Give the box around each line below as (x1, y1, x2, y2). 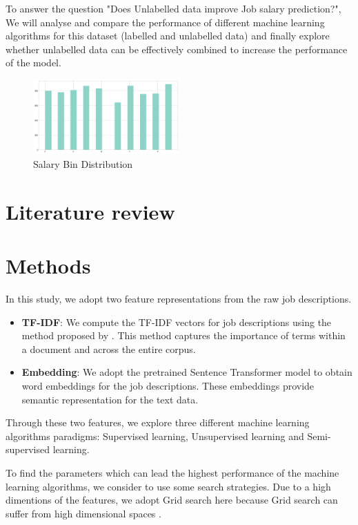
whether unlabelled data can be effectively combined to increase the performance (6, 41, 348, 56)
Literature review (6, 197, 175, 225)
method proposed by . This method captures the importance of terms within (21, 328, 346, 343)
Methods (6, 251, 91, 280)
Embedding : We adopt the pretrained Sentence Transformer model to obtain (21, 365, 352, 379)
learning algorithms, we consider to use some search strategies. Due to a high (6, 479, 331, 493)
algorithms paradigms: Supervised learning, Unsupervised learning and (6, 428, 304, 443)
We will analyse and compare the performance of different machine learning (6, 15, 325, 29)
